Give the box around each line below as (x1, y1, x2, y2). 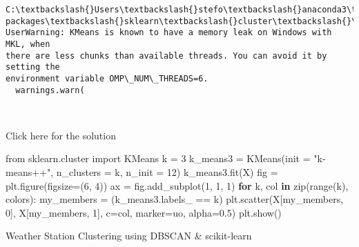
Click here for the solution (6, 128, 116, 142)
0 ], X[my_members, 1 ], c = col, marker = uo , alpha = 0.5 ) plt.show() (6, 205, 282, 219)
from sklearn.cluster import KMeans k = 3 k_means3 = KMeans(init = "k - (6, 151, 326, 166)
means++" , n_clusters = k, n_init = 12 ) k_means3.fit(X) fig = (6, 165, 278, 179)
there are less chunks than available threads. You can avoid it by (6, 50, 327, 61)
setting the (6, 62, 60, 72)
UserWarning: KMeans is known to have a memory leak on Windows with (6, 28, 332, 38)
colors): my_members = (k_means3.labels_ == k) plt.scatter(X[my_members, (6, 192, 344, 206)
